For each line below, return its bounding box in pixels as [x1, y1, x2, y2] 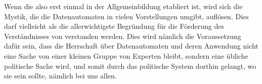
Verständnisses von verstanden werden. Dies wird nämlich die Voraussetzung [4, 30, 241, 41]
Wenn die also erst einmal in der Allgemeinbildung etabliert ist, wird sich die [4, 1, 243, 11]
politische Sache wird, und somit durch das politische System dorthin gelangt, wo [4, 60, 256, 71]
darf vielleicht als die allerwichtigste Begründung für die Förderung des [4, 21, 224, 31]
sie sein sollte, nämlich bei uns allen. [4, 70, 117, 81]
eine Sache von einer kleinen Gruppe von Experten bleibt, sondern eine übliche [4, 50, 248, 61]
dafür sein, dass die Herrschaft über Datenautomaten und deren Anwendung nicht [4, 40, 258, 51]
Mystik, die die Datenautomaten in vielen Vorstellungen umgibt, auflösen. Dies [4, 11, 249, 21]
